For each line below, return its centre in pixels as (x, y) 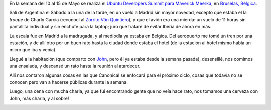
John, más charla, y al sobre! (39, 98)
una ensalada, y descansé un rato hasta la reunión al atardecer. (75, 66)
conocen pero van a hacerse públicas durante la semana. (69, 82)
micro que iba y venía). (33, 50)
